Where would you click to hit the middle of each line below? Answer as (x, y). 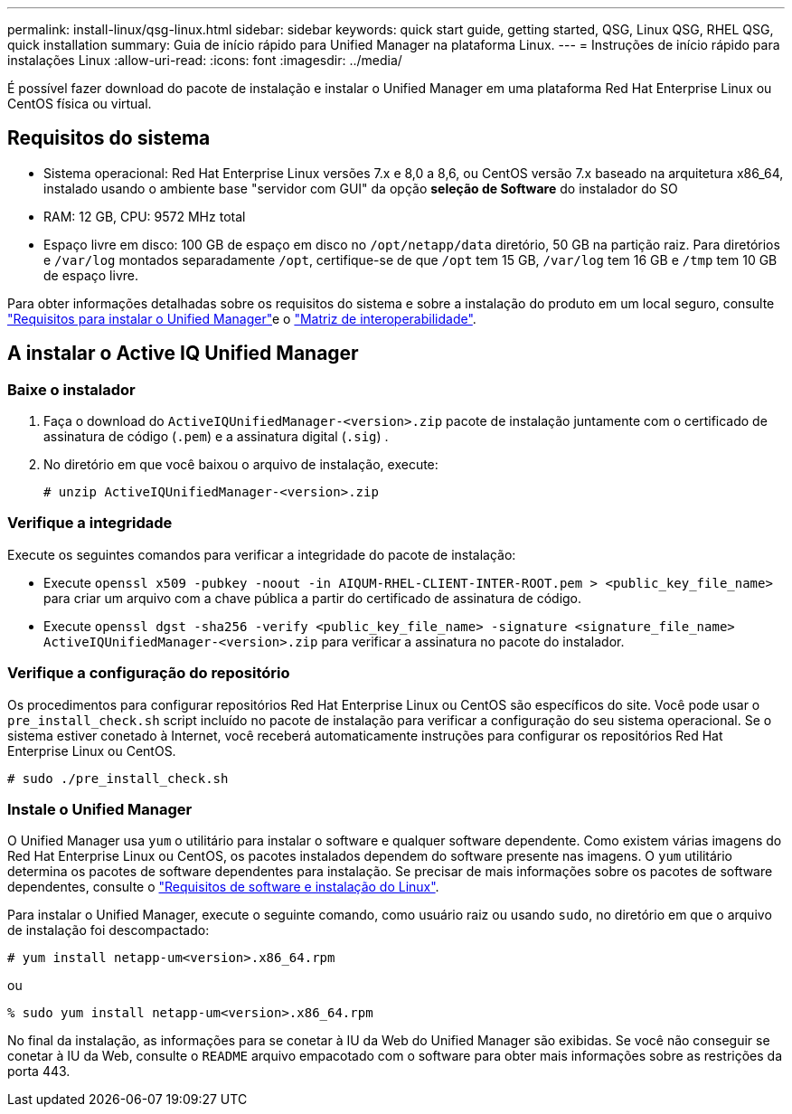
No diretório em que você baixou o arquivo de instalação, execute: (241, 465)
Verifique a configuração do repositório (149, 673)
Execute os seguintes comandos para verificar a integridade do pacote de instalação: (262, 554)
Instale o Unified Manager (100, 809)
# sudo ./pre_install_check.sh (118, 778)
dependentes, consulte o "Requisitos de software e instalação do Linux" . (223, 887)
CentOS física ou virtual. (80, 104)
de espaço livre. (91, 275)
